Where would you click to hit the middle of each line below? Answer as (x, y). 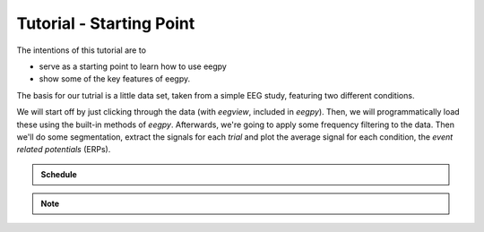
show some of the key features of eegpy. (115, 79)
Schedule (59, 174)
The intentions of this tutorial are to (82, 50)
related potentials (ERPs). (64, 150)
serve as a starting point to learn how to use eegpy (133, 66)
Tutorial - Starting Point (106, 23)
